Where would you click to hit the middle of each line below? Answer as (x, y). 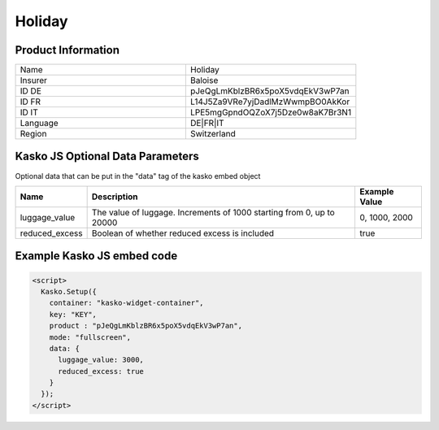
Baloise (204, 80)
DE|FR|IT (207, 124)
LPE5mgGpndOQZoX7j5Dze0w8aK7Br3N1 (271, 112)
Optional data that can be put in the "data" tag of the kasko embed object (138, 176)
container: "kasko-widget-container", (126, 303)
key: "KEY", (73, 314)
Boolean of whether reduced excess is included (183, 233)
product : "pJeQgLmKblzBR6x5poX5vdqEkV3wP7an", (146, 326)
